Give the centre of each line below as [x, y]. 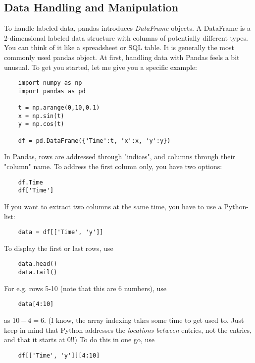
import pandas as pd [52, 91]
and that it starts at [35, 339]
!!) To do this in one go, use [113, 339]
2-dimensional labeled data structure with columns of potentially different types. [126, 37]
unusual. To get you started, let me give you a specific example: [101, 67]
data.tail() [38, 272]
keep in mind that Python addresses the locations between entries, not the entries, [128, 330]
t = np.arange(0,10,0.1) [59, 108]
